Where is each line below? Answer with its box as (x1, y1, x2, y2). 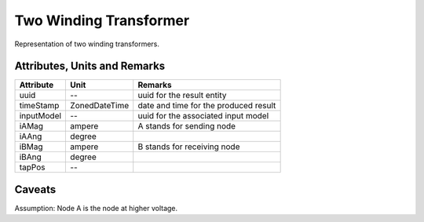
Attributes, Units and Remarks (14, 60, 166, 73)
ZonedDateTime (70, 100, 130, 111)
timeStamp (19, 100, 60, 111)
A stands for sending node (137, 121, 236, 132)
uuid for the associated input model (137, 111, 269, 122)
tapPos (19, 162, 46, 173)
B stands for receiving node (137, 141, 240, 152)
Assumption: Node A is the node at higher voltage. (14, 203, 178, 213)
